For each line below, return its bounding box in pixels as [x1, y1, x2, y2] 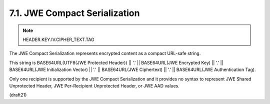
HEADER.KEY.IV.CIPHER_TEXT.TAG [22, 36, 94, 42]
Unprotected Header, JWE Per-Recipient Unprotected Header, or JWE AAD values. [9, 82, 179, 88]
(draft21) [9, 92, 27, 98]
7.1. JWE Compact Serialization [9, 7, 140, 18]
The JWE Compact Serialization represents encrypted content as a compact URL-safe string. [9, 50, 201, 56]
